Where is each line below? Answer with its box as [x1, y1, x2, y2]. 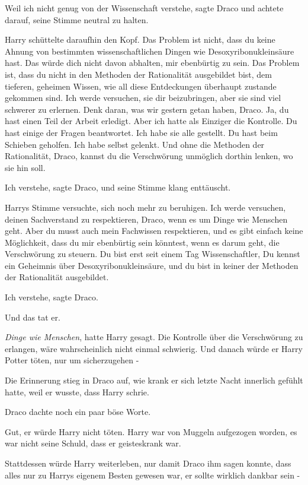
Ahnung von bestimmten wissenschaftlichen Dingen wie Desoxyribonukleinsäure [5, 45, 294, 57]
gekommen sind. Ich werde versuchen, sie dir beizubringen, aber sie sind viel [5, 91, 281, 104]
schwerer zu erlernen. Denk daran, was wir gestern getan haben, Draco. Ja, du [5, 103, 289, 115]
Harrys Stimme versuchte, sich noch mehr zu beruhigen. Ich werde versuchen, [5, 201, 286, 213]
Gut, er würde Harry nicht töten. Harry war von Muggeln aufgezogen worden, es [5, 425, 297, 438]
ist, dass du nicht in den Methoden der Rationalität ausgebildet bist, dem [5, 68, 272, 80]
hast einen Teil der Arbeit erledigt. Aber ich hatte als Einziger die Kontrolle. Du [5, 115, 297, 127]
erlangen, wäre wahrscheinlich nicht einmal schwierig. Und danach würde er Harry [5, 342, 303, 354]
